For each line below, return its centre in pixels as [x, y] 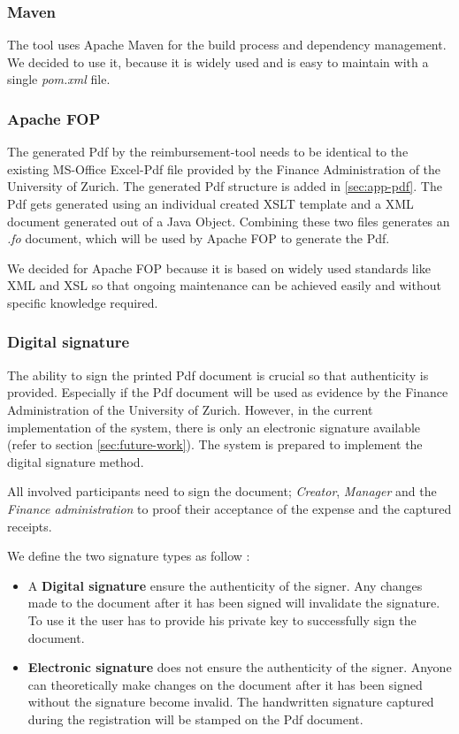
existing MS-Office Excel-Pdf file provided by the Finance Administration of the [224, 168]
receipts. [30, 526]
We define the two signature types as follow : [129, 556]
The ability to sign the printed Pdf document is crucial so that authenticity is [218, 375]
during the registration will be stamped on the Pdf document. [195, 719]
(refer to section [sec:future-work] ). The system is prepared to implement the [215, 444]
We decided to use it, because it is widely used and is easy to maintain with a [218, 61]
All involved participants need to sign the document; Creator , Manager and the [222, 491]
